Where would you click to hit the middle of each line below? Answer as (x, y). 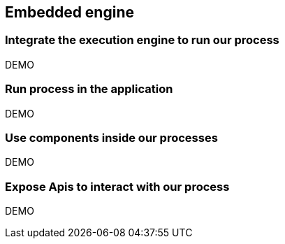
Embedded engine (70, 12)
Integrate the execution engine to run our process (142, 40)
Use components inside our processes (111, 137)
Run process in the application (89, 89)
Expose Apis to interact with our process (117, 186)
